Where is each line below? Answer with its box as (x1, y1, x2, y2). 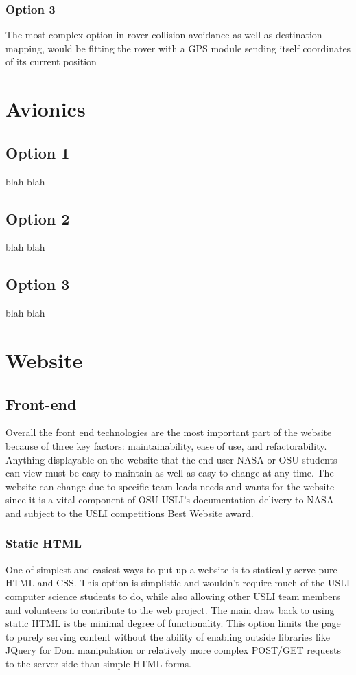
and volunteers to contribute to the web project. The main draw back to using (5, 602, 335, 617)
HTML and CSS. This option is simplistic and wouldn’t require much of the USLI (5, 575, 351, 590)
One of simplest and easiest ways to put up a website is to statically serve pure (5, 562, 337, 576)
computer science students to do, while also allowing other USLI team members (5, 588, 340, 603)
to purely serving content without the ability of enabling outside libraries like (5, 629, 330, 643)
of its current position (5, 54, 97, 69)
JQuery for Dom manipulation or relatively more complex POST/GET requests (5, 643, 341, 657)
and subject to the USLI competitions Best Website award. (5, 505, 254, 520)
